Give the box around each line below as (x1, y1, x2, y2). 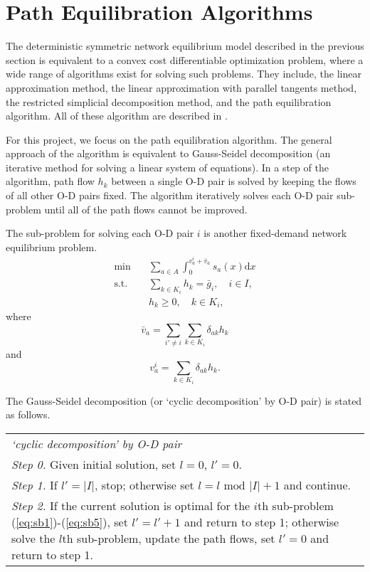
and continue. (283, 477, 351, 494)
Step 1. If (11, 477, 58, 494)
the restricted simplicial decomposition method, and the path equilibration (6, 94, 332, 109)
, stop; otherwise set (95, 477, 194, 494)
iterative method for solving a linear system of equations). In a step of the (6, 159, 329, 174)
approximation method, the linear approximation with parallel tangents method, (6, 80, 357, 95)
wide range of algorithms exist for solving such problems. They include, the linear (6, 66, 361, 81)
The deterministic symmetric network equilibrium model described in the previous (6, 38, 364, 53)
